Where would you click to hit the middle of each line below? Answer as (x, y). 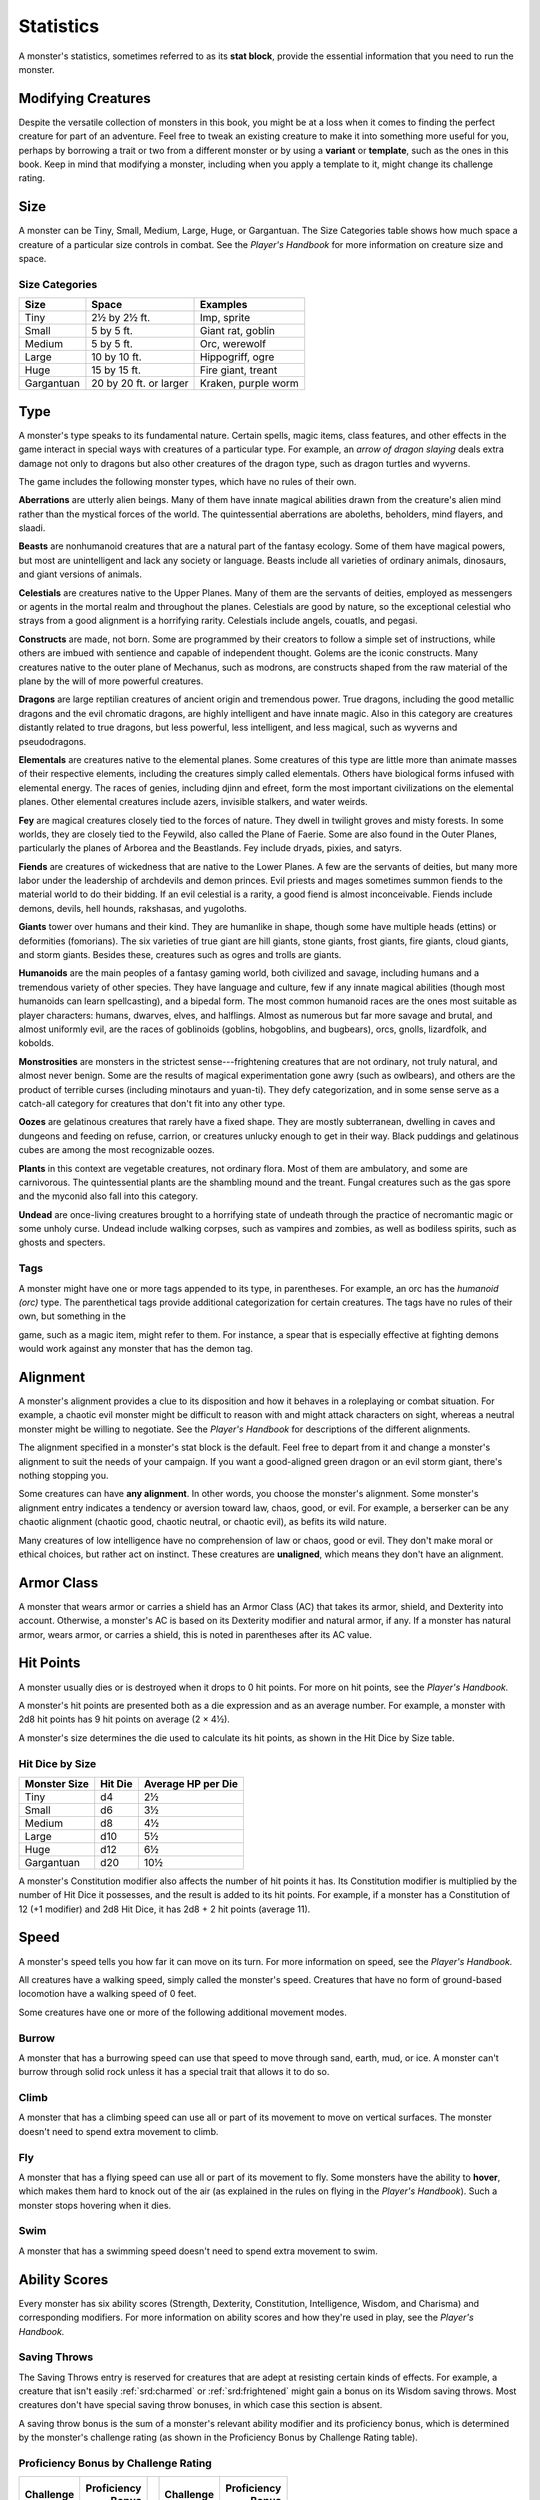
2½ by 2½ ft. (121, 318)
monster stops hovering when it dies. (95, 2205)
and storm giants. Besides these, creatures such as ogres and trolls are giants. (180, 955)
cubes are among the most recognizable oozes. (116, 1150)
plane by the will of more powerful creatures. (111, 681)
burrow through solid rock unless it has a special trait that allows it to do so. (174, 2072)
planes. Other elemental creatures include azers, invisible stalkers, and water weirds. (193, 802)
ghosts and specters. (62, 1242)
